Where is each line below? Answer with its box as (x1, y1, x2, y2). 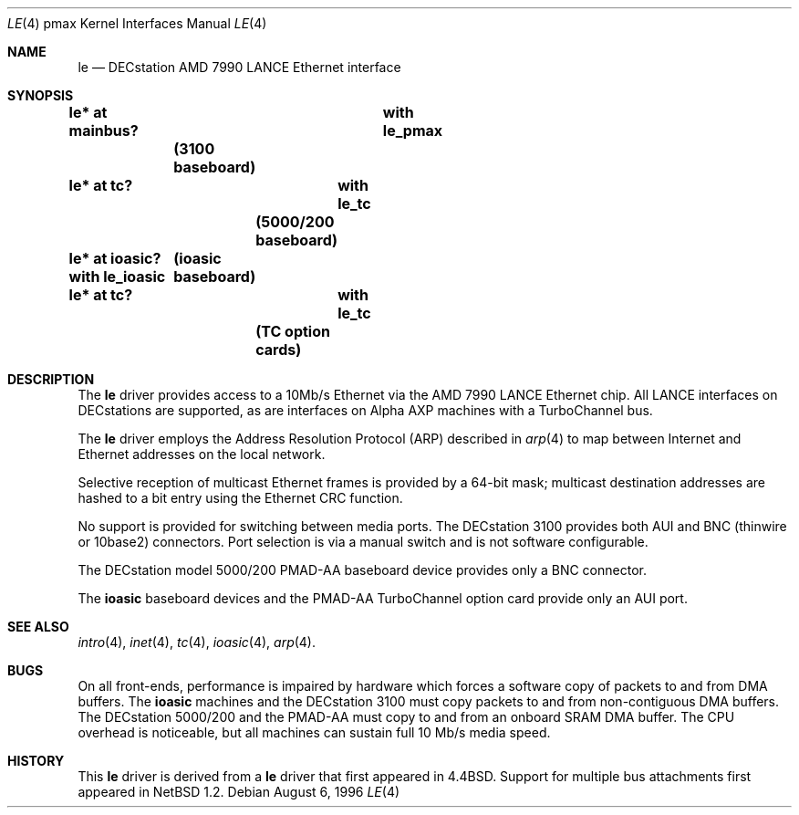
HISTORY (7, 753, 65, 768)
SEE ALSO (7, 619, 69, 634)
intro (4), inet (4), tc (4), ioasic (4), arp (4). (78, 634, 316, 650)
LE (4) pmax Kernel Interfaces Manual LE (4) (7, 16, 267, 31)
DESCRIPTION (7, 371, 95, 387)
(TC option (255, 322, 330, 340)
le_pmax (382, 121, 443, 140)
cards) (255, 340, 302, 359)
